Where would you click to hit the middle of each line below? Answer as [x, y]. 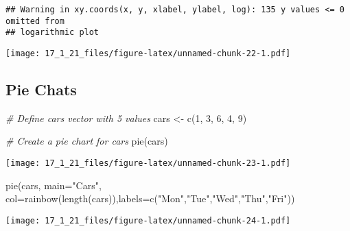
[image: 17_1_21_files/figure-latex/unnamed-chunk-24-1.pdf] [148, 220]
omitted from [35, 21]
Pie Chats [41, 89]
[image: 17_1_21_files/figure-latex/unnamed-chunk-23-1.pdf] [148, 163]
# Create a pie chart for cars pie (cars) [87, 141]
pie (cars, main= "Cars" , [54, 185]
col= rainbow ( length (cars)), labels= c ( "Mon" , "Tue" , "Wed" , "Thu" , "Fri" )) [150, 198]
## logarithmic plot [52, 33]
